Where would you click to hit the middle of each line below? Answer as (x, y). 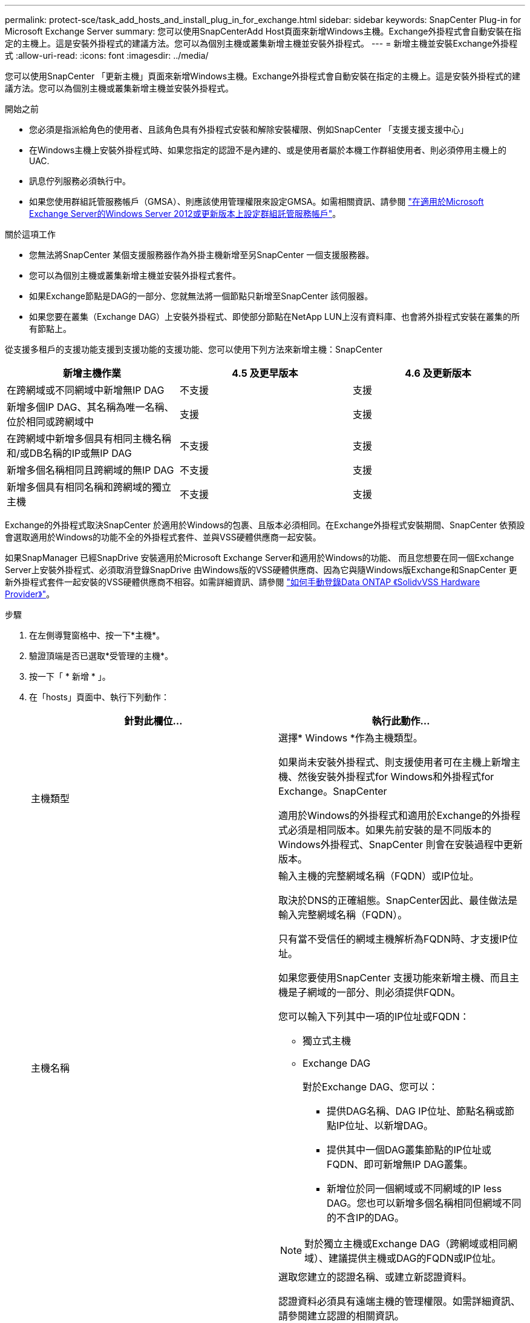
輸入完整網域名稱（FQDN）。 (343, 915)
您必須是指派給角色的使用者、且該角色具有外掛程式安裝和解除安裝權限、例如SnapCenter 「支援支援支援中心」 (249, 129)
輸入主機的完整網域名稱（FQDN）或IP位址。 (379, 876)
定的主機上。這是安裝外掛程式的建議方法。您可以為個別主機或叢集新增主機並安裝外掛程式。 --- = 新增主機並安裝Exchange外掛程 (261, 43)
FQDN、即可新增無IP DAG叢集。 (400, 1164)
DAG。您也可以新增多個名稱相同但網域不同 (424, 1203)
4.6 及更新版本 (438, 373)
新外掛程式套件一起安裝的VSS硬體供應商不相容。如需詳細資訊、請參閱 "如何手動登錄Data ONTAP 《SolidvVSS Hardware (243, 582)
